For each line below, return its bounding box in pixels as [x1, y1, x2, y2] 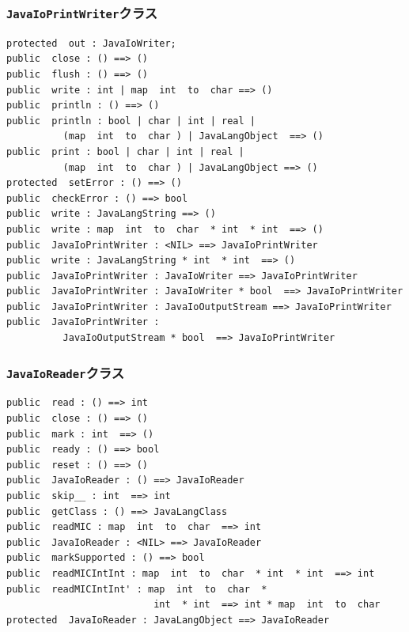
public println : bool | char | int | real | [6, 115, 256, 127]
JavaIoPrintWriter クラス [6, 2, 158, 22]
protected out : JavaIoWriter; [6, 37, 176, 49]
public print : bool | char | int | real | [6, 146, 244, 157]
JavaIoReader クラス [6, 362, 125, 382]
